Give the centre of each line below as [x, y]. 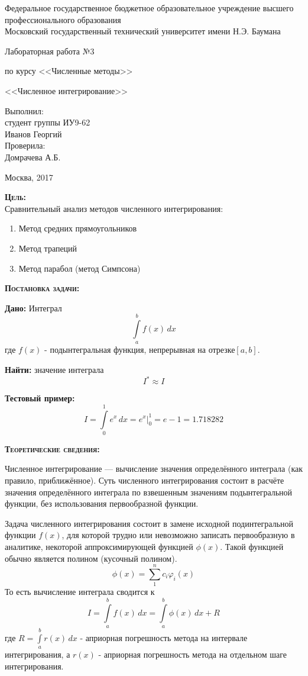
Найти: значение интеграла [54, 370]
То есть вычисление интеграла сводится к [80, 592]
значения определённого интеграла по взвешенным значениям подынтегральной [149, 492]
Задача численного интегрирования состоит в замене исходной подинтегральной [149, 523]
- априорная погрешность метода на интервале [164, 637]
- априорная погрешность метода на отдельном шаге [193, 654]
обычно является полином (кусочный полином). [91, 558]
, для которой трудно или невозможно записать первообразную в [178, 535]
